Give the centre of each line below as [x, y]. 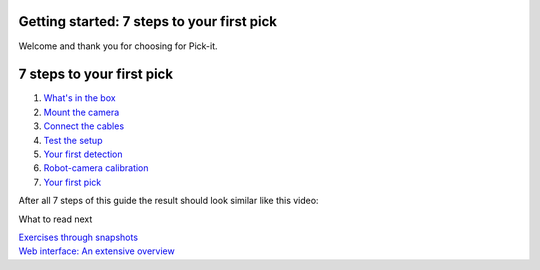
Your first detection [83, 154]
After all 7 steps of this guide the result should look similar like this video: [168, 201]
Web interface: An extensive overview [96, 251]
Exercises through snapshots [78, 237]
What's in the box [79, 98]
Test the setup [73, 140]
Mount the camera [81, 112]
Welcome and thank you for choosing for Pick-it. [118, 46]
